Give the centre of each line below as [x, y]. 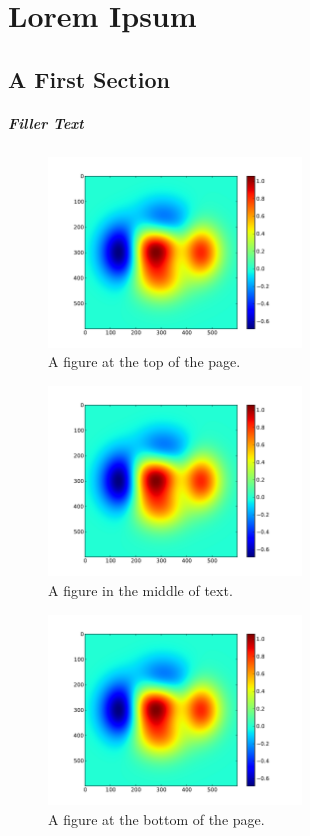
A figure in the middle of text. [140, 590]
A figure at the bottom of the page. [156, 819]
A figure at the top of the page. [144, 361]
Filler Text [46, 122]
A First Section [89, 78]
